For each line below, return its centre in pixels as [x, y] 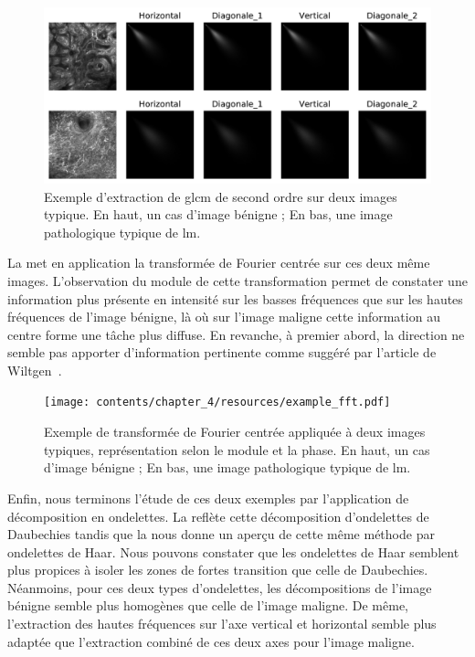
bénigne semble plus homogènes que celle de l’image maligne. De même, [208, 605]
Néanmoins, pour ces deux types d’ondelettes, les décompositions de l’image [220, 587]
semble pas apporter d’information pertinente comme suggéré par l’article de [222, 352]
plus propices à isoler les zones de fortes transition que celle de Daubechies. [218, 570]
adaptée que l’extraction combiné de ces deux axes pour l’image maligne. [211, 641]
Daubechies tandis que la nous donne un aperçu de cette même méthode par [221, 534]
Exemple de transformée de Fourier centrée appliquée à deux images [235, 432]
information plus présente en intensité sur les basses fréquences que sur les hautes [235, 298]
